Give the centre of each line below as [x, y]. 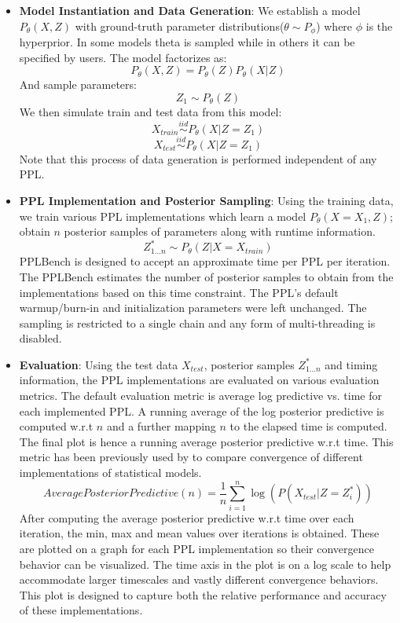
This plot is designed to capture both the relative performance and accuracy [203, 594]
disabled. [40, 338]
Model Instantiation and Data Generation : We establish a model [190, 10]
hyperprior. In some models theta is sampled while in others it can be [187, 42]
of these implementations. [81, 610]
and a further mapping [161, 426]
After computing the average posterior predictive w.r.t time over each [187, 517]
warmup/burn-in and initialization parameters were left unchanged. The [193, 308]
